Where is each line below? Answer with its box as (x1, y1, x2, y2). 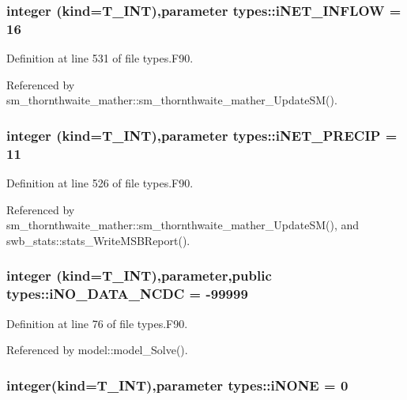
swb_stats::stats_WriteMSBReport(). (6, 232, 190, 248)
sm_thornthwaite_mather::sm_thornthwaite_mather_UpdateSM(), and (6, 217, 360, 233)
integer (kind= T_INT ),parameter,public (6, 266, 272, 285)
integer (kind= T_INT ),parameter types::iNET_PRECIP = (6, 125, 398, 145)
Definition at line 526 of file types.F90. (6, 175, 194, 191)
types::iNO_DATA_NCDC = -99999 (6, 284, 248, 304)
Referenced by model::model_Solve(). (6, 342, 188, 358)
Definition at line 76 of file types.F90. (6, 315, 188, 331)
